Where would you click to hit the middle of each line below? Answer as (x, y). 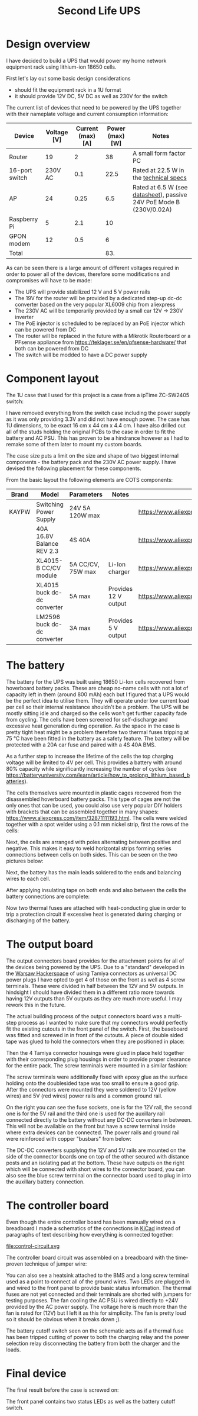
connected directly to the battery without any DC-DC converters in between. (99, 1119)
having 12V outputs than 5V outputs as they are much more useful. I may (94, 998)
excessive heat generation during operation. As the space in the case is (93, 726)
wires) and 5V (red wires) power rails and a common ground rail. (84, 1096)
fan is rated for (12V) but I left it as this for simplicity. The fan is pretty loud (96, 1313)
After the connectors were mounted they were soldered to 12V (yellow (91, 1089)
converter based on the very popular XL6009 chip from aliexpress (95, 304)
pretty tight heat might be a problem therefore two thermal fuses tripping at (98, 732)
